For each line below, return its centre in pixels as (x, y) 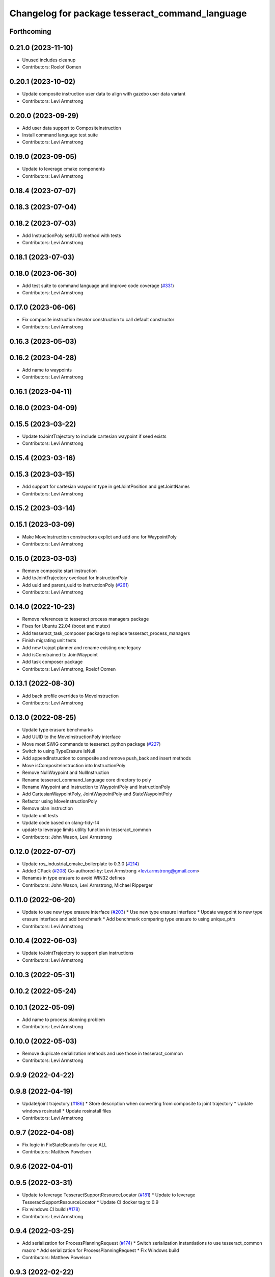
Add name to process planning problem (64, 1020)
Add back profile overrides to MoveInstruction (71, 696)
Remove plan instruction (48, 808)
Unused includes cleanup (49, 60)
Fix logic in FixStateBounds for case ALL (64, 1145)
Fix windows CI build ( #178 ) (51, 1209)
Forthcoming (30, 31)
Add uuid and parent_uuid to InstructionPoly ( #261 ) (76, 585)
